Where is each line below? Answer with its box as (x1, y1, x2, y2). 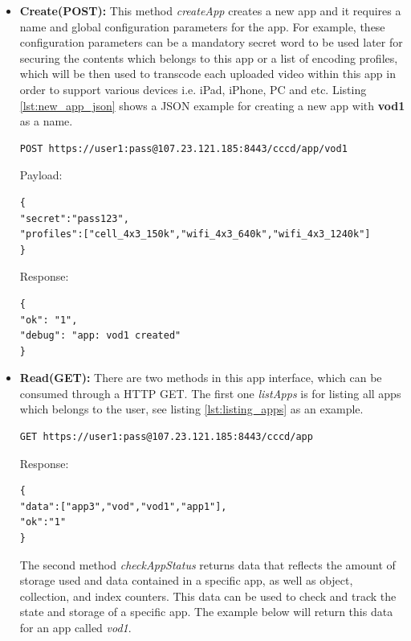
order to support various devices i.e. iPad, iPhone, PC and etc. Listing (19, 80, 367, 97)
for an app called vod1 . (19, 619, 132, 635)
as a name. (19, 113, 73, 129)
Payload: (19, 166, 63, 183)
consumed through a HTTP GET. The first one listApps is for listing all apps (19, 384, 401, 401)
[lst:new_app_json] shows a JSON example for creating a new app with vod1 (19, 97, 405, 113)
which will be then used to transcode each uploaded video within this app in (19, 65, 396, 82)
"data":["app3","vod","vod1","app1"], (19, 500, 227, 512)
